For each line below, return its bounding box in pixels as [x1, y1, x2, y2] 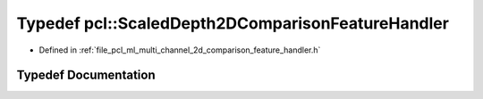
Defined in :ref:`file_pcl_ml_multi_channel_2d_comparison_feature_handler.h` [38, 45, 321, 55]
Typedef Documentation [16, 68, 156, 83]
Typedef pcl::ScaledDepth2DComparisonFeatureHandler [16, 13, 449, 33]
